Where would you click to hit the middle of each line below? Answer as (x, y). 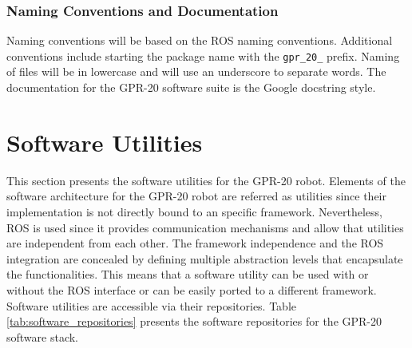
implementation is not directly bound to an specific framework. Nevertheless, (195, 211)
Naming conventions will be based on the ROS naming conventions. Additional (200, 40)
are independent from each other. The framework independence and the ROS (195, 243)
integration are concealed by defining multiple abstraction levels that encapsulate (205, 258)
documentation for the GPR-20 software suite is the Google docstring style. (191, 87)
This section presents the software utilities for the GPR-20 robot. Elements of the (206, 180)
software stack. (43, 336)
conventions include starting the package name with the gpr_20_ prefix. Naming (203, 55)
